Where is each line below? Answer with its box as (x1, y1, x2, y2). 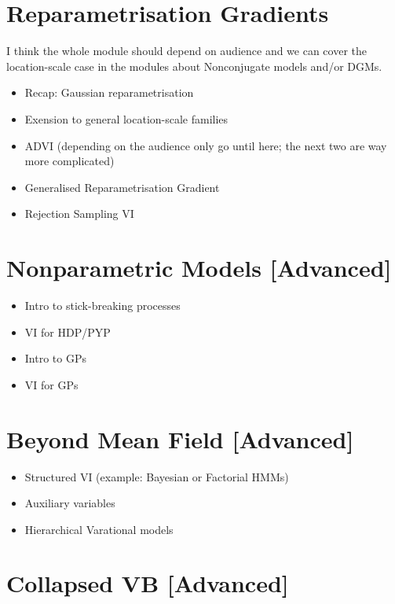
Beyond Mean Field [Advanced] (6, 422, 354, 455)
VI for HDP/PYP (24, 323, 111, 340)
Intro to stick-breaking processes (24, 297, 181, 313)
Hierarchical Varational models (24, 521, 174, 537)
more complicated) (24, 153, 115, 169)
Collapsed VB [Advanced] (6, 567, 289, 599)
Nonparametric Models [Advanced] (6, 252, 392, 284)
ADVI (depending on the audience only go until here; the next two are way (24, 137, 387, 153)
